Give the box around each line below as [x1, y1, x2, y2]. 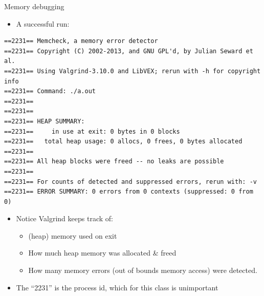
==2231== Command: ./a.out [4, 88, 96, 95]
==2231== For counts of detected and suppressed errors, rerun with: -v [4, 178, 257, 185]
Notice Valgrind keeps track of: [16, 213, 113, 224]
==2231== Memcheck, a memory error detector [4, 37, 158, 45]
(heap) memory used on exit [28, 230, 117, 241]
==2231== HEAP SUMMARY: [4, 117, 85, 125]
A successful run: [16, 18, 70, 29]
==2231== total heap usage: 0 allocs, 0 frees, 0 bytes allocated [4, 138, 243, 145]
